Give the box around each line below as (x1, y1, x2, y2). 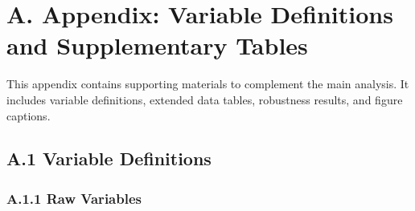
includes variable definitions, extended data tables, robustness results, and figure (6, 91, 403, 108)
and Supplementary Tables (6, 29, 308, 62)
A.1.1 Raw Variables (6, 188, 142, 208)
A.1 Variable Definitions (6, 146, 212, 171)
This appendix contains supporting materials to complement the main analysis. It (6, 75, 409, 92)
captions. (6, 107, 51, 124)
